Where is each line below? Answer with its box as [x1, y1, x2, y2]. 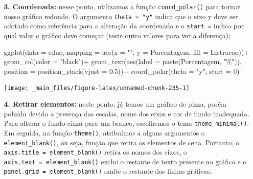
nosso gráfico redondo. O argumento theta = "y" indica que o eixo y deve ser [4, 11, 238, 21]
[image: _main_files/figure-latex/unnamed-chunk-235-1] [4, 85, 190, 92]
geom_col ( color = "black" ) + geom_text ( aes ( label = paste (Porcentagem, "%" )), [4, 56, 242, 67]
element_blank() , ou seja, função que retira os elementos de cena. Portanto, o [4, 137, 240, 147]
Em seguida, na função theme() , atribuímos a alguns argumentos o [4, 127, 205, 137]
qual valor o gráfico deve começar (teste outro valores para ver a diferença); [4, 30, 230, 40]
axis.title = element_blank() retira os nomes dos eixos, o [4, 147, 187, 157]
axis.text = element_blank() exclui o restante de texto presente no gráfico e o [4, 156, 247, 166]
